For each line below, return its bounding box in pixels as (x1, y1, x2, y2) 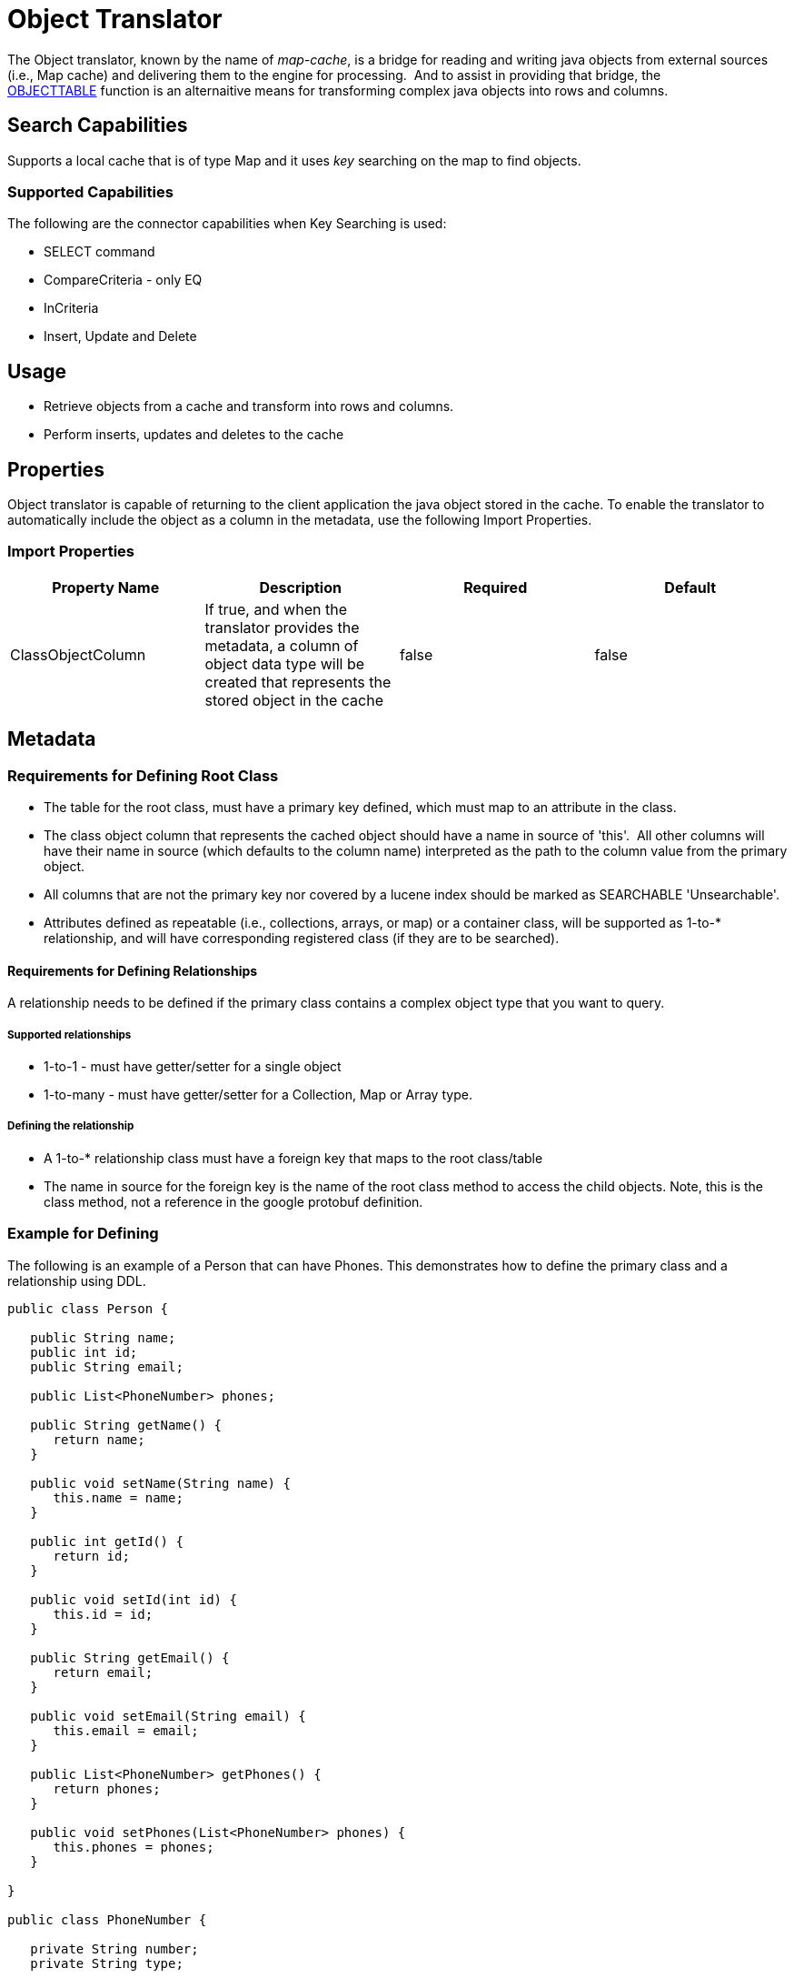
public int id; (30, 1344, 138, 1360)
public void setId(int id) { (30, 1591, 237, 1607)
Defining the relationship (7, 1120, 134, 1133)
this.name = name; (53, 1490, 184, 1505)
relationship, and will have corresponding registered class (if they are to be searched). (44, 930, 560, 946)
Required (463, 577, 528, 597)
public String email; (30, 1359, 184, 1374)
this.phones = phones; (53, 1839, 214, 1854)
